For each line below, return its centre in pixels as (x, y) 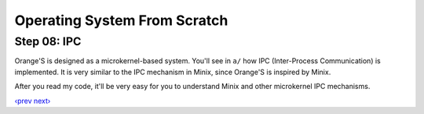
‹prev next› (33, 101)
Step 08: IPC (48, 41)
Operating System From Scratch (121, 20)
